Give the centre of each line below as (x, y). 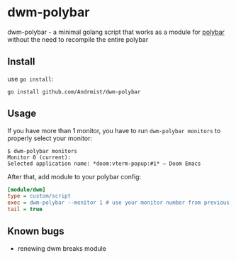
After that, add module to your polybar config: (74, 176)
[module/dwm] (27, 190)
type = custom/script (39, 196)
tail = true (25, 210)
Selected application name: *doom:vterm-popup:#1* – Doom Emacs (104, 164)
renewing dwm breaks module (62, 248)
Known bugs (36, 231)
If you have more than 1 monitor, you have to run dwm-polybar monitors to (114, 130)
